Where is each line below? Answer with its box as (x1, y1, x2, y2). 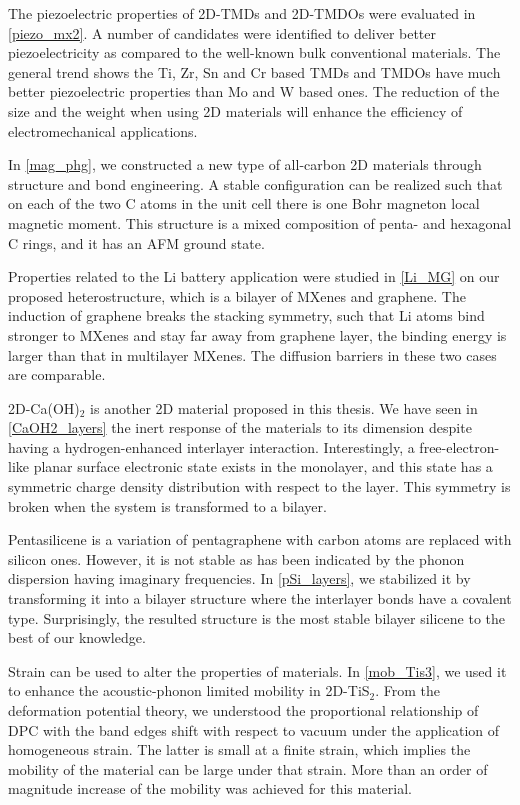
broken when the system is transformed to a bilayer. (8, 495, 327, 516)
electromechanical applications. (8, 120, 198, 141)
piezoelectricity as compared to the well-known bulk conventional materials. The (8, 42, 501, 63)
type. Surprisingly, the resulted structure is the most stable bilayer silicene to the (8, 607, 505, 628)
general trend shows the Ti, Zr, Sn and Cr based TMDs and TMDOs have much (8, 61, 501, 82)
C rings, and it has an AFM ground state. (8, 232, 265, 253)
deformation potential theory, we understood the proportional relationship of (8, 700, 479, 720)
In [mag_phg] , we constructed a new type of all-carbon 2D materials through (8, 154, 482, 175)
